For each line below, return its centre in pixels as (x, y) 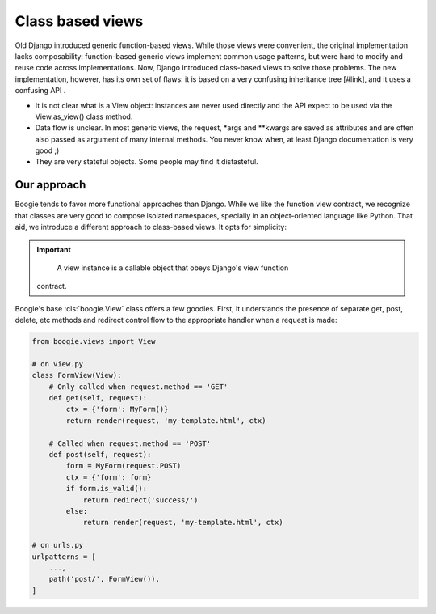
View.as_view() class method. (84, 116)
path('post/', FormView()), (105, 579)
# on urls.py (58, 545)
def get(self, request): (98, 398)
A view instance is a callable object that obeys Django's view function (173, 268)
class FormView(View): (77, 375)
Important (54, 249)
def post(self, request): (100, 454)
